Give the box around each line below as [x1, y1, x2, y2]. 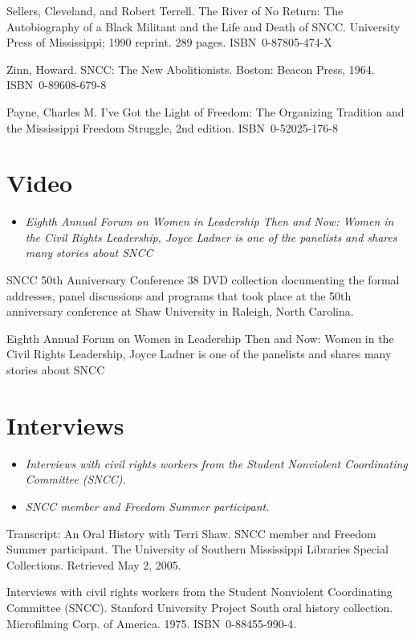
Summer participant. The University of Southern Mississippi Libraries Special [6, 541, 389, 557]
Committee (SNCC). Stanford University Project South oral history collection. [6, 598, 393, 615]
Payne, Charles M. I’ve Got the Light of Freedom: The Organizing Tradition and [6, 103, 405, 120]
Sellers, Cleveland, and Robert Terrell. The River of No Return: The [6, 2, 344, 18]
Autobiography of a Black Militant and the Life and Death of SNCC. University [6, 18, 401, 35]
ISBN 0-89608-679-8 [6, 76, 107, 93]
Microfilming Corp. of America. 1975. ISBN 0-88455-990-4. [6, 615, 297, 631]
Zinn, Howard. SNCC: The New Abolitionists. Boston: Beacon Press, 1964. [6, 60, 375, 77]
